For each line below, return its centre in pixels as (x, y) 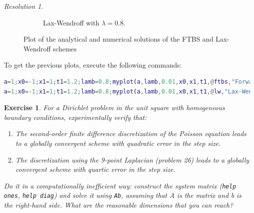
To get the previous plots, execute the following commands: (93, 65)
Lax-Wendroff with (71, 22)
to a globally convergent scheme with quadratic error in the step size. (118, 143)
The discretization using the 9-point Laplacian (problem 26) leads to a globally (132, 159)
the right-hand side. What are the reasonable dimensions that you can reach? (119, 205)
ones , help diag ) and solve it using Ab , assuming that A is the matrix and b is (123, 195)
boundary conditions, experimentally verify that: (75, 117)
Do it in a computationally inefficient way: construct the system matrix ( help (120, 185)
